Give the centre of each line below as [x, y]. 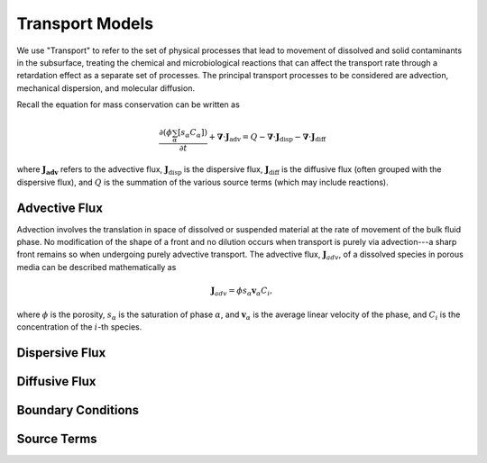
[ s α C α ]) [192, 133]
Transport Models [85, 23]
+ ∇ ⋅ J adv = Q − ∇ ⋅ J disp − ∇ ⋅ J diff [267, 138]
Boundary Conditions [78, 410]
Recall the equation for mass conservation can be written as [129, 104]
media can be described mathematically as [96, 267]
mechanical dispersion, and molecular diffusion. [106, 88]
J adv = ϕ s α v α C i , [242, 291]
